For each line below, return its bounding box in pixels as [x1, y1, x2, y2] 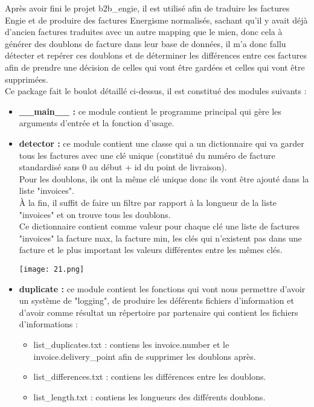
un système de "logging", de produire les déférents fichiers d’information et [19, 294, 294, 307]
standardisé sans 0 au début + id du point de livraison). [19, 161, 227, 173]
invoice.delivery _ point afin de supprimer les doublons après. [33, 350, 256, 362]
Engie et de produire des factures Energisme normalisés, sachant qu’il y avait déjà [5, 13, 308, 26]
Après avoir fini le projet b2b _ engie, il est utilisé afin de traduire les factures [5, 2, 290, 14]
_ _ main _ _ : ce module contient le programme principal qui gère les [19, 104, 281, 117]
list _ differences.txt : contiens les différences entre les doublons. [33, 370, 266, 383]
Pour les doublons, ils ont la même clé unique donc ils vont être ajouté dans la [19, 172, 309, 185]
